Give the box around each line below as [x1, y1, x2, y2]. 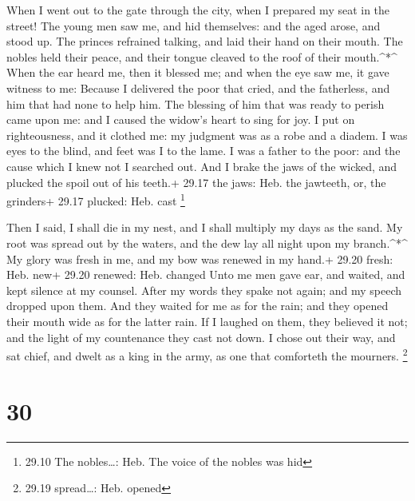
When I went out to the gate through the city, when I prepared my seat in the [6, 2, 390, 18]
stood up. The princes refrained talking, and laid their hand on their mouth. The [6, 33, 403, 50]
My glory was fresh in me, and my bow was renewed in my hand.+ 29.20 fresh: [6, 250, 393, 267]
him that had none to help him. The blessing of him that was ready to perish [6, 95, 385, 112]
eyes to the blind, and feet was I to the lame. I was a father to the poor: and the [6, 142, 401, 159]
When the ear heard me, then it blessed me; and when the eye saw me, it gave [6, 64, 389, 81]
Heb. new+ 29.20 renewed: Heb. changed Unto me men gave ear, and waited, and [6, 266, 405, 283]
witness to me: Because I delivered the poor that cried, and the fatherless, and [6, 79, 390, 96]
